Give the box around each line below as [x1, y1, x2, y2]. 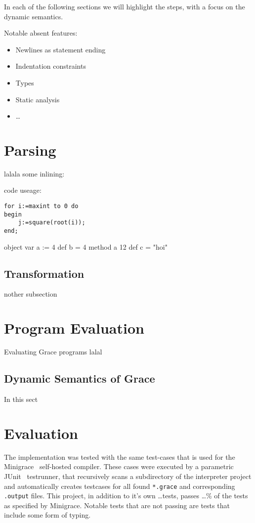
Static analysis [15, 94, 60, 104]
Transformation [4, 265, 85, 281]
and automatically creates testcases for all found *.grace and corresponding [4, 480, 235, 491]
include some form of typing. [4, 510, 91, 520]
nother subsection [4, 289, 57, 299]
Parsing [4, 139, 56, 160]
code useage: [4, 185, 42, 195]
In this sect [4, 394, 38, 404]
